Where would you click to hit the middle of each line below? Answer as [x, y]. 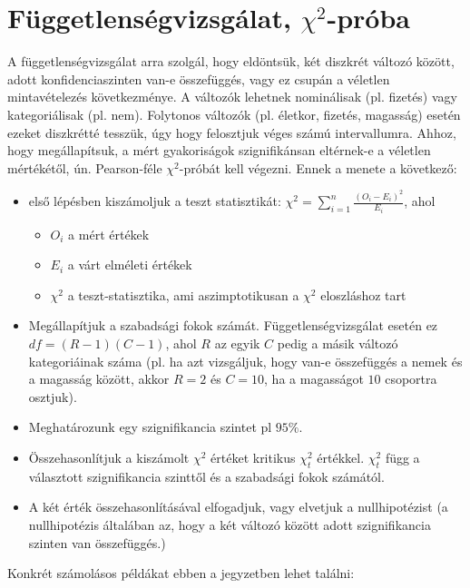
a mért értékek [109, 234]
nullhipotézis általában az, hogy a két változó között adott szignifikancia [230, 524]
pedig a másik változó [338, 343]
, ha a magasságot [314, 379]
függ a [402, 457]
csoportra [411, 379]
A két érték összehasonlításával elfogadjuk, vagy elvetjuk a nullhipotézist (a [238, 507]
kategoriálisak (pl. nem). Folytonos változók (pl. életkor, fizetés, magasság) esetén [234, 114]
